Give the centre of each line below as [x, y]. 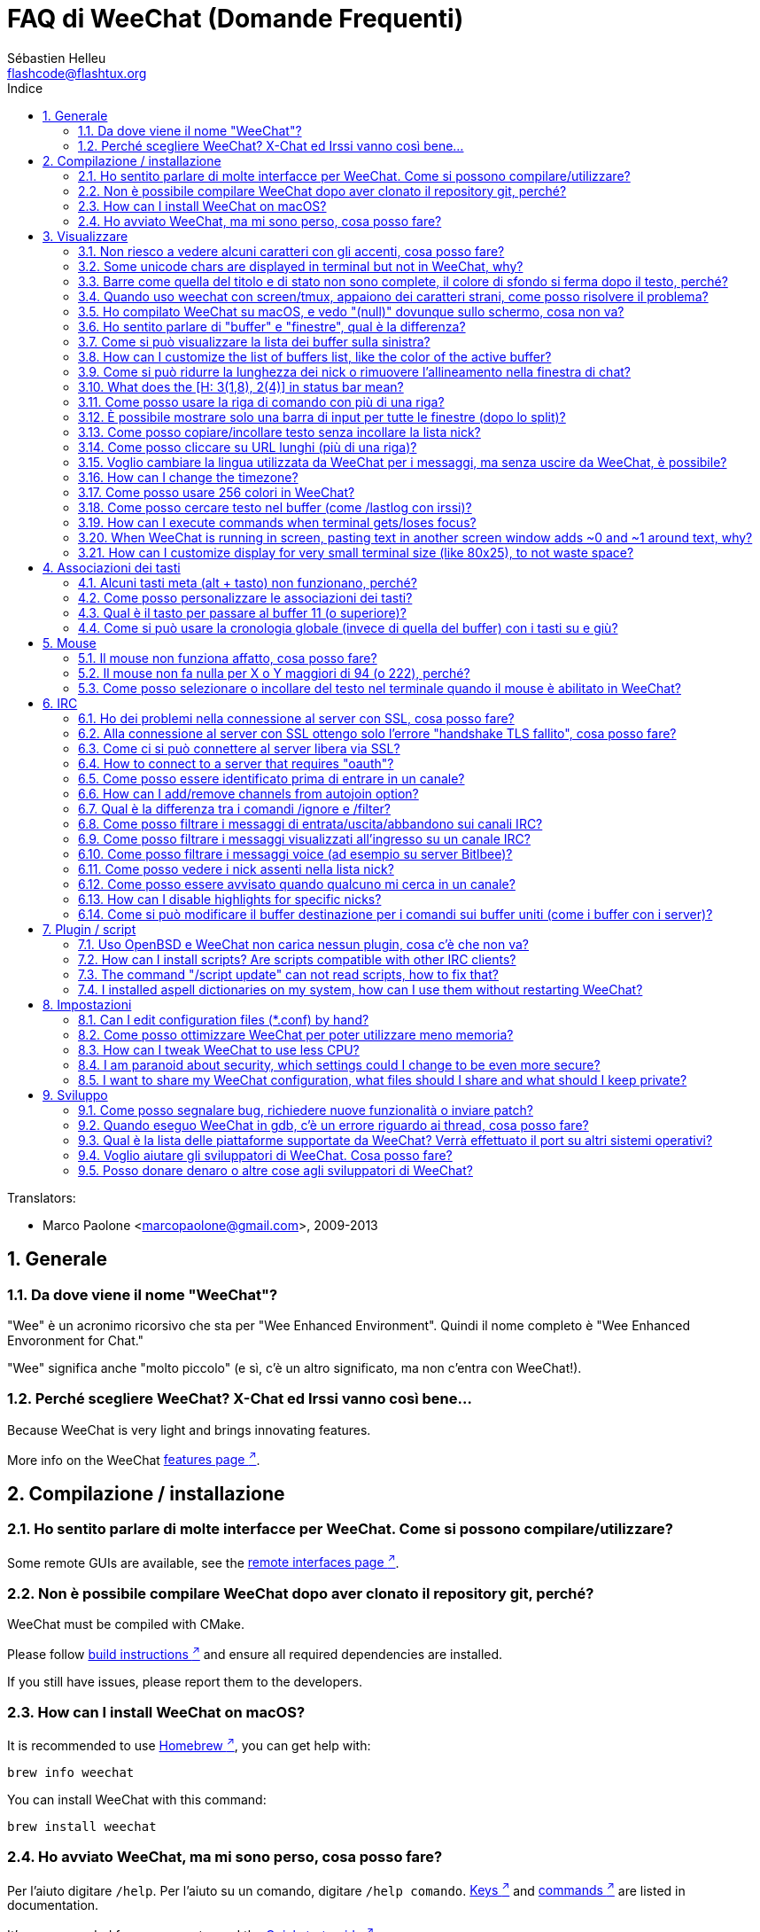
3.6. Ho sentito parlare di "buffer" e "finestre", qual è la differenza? [272, 326]
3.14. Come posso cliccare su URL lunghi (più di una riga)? [248, 447]
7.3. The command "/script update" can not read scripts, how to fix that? [288, 974]
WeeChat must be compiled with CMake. [126, 1624]
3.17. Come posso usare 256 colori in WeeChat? [217, 492]
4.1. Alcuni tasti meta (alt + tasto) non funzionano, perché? [248, 582]
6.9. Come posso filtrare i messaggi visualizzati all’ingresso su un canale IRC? [304, 838]
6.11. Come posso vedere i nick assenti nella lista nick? [236, 869]
